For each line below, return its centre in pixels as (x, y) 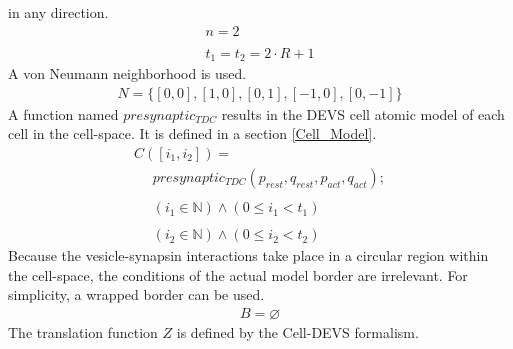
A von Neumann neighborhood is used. (127, 73)
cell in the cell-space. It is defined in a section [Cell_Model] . (192, 133)
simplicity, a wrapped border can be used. (136, 294)
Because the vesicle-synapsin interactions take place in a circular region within (248, 255)
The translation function (83, 331)
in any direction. (58, 12)
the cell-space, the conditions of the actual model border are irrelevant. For (238, 274)
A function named (63, 113)
